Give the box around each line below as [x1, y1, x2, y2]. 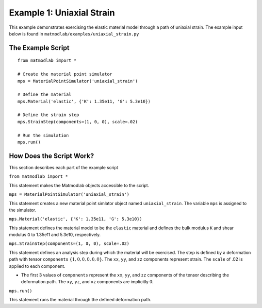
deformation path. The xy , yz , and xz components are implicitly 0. [21, 279, 154, 285]
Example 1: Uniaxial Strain [9, 7, 115, 18]
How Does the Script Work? [9, 152, 94, 160]
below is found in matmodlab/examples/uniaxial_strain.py [9, 31, 139, 36]
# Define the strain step [17, 112, 80, 118]
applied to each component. [9, 263, 65, 269]
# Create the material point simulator [17, 71, 113, 77]
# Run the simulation [17, 133, 69, 138]
